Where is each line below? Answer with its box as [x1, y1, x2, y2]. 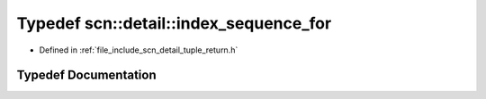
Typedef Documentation [16, 68, 157, 83]
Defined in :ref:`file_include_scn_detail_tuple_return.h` [39, 45, 238, 55]
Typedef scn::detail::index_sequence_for [16, 13, 332, 33]
